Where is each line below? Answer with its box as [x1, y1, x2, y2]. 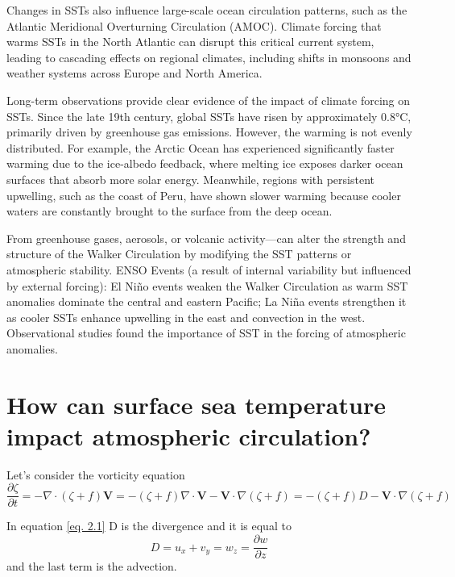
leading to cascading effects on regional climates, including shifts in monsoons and [6, 48, 412, 65]
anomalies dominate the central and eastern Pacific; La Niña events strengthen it [6, 293, 407, 310]
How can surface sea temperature [6, 387, 386, 420]
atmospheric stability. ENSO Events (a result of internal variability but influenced [6, 261, 412, 278]
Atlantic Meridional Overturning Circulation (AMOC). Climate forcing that [6, 17, 382, 34]
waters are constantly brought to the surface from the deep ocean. [6, 203, 333, 220]
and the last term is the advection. [6, 558, 177, 575]
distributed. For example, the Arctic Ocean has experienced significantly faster [6, 139, 395, 156]
